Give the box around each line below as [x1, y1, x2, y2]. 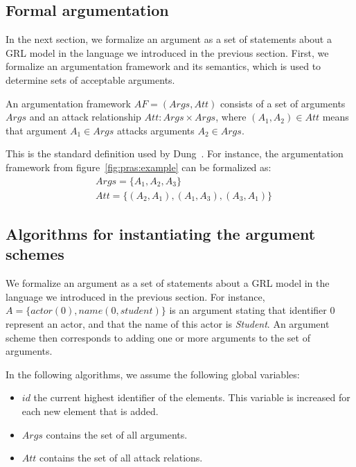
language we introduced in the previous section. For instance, [6, 289, 265, 303]
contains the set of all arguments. [46, 427, 188, 441]
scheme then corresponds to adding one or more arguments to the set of [6, 330, 310, 344]
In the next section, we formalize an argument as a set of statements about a [6, 32, 332, 46]
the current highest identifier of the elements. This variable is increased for [33, 390, 350, 405]
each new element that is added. [21, 403, 159, 418]
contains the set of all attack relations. [39, 450, 203, 465]
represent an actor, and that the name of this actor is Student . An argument [6, 316, 330, 331]
